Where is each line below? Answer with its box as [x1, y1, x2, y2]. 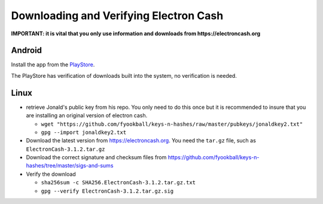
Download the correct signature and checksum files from [26, 154, 167, 161]
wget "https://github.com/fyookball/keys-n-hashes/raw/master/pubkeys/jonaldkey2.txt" [41, 120, 303, 127]
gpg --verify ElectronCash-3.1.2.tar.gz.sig [41, 187, 174, 194]
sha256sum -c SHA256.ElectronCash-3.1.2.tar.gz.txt [41, 179, 196, 186]
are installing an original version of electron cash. [26, 112, 148, 119]
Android [11, 45, 42, 56]
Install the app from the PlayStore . [11, 61, 95, 68]
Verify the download [26, 170, 76, 178]
